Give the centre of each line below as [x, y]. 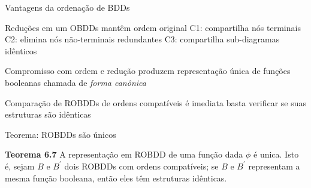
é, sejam [20, 166]
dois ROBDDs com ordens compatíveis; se [141, 166]
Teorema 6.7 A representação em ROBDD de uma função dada [124, 154]
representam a [274, 166]
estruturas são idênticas [48, 114]
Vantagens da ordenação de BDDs [67, 7]
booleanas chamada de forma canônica [76, 82]
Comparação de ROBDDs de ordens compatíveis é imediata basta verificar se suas [156, 102]
